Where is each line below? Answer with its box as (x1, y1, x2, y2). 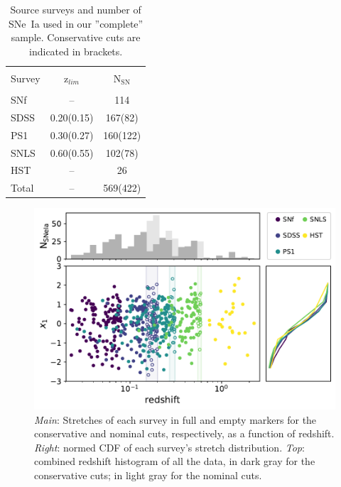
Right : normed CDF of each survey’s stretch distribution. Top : (34, 439, 305, 454)
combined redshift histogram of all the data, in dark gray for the (34, 454, 315, 469)
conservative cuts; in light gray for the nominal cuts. (34, 468, 262, 483)
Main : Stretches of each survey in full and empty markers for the (34, 412, 317, 427)
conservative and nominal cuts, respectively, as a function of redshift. (34, 426, 335, 441)
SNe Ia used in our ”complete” (9, 16, 144, 31)
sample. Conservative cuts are (11, 30, 141, 45)
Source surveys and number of (10, 2, 141, 16)
